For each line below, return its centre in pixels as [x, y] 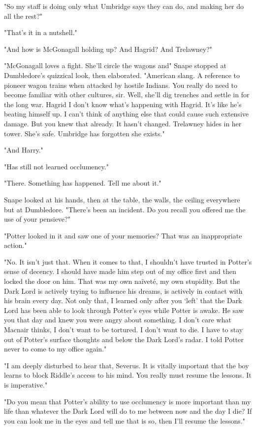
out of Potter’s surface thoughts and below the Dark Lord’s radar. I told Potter [124, 339]
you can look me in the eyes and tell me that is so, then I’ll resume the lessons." [125, 420]
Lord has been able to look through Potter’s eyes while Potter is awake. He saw [124, 310]
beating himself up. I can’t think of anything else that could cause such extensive [126, 114]
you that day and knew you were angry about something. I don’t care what [118, 320]
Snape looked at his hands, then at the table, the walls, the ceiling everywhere [122, 199]
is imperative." [26, 385]
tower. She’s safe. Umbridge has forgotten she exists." [84, 133]
